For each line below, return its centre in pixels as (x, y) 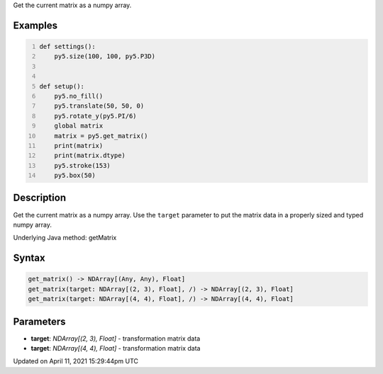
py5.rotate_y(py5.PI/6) (96, 116)
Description (40, 198)
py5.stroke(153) (83, 165)
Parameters (39, 321)
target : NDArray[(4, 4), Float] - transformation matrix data (116, 348)
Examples (35, 25)
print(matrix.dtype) (90, 155)
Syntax (29, 258)
